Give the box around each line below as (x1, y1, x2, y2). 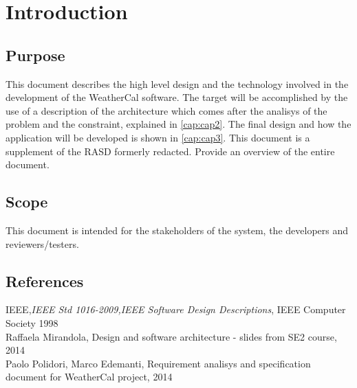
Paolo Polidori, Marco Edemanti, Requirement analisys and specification (6, 356, 311, 370)
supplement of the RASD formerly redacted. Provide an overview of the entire (6, 144, 335, 158)
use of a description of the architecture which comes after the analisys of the (6, 103, 327, 117)
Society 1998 (6, 315, 58, 330)
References (6, 270, 84, 291)
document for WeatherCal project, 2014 (6, 369, 173, 384)
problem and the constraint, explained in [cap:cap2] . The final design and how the (6, 117, 351, 131)
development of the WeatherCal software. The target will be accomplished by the (6, 90, 348, 104)
